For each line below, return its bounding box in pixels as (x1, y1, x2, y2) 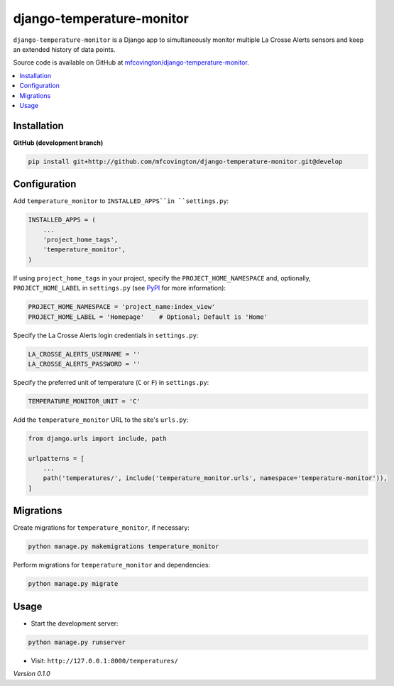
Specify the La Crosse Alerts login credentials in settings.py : (13, 331, 199, 339)
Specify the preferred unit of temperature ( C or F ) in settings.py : (13, 378, 209, 386)
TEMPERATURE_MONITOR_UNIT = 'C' (28, 397, 141, 405)
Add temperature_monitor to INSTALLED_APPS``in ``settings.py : (13, 197, 229, 205)
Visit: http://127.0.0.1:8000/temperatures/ (31, 656, 179, 665)
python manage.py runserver (28, 638, 126, 646)
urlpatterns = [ (28, 454, 85, 462)
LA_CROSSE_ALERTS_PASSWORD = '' (28, 359, 141, 368)
